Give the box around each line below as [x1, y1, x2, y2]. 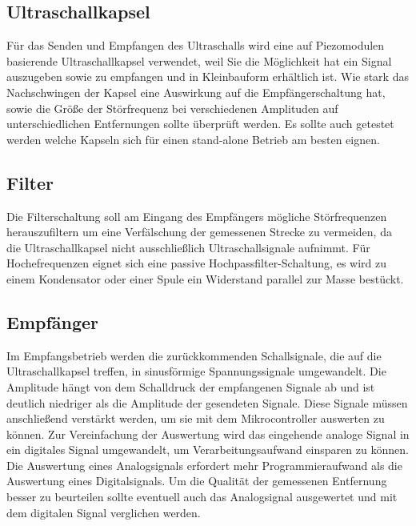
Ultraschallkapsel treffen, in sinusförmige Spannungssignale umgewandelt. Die [6, 363, 386, 379]
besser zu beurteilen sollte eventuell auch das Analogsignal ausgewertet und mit [6, 488, 398, 505]
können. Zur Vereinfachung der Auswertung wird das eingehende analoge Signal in [6, 425, 410, 442]
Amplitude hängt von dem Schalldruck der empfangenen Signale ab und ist [6, 378, 375, 395]
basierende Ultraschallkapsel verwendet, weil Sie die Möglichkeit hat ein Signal [6, 52, 392, 69]
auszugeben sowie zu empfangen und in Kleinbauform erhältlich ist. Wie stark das [6, 68, 409, 85]
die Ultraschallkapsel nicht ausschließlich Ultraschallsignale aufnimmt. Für [6, 239, 370, 255]
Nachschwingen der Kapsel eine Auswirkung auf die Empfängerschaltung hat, [6, 83, 386, 100]
